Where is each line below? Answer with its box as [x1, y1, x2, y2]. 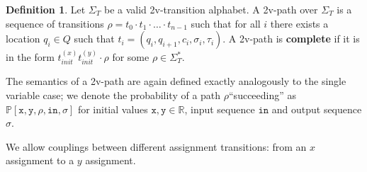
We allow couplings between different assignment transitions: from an [6, 139, 307, 154]
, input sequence [184, 101, 255, 116]
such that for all [191, 16, 261, 30]
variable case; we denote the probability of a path [6, 88, 221, 103]
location [6, 31, 40, 46]
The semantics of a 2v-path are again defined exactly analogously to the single [6, 74, 346, 88]
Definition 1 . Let [6, 2, 86, 16]
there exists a [270, 16, 329, 30]
